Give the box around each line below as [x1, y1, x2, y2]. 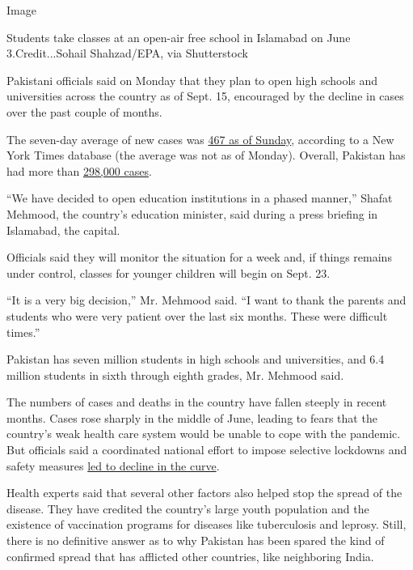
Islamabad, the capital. [6, 221, 120, 238]
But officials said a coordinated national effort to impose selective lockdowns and [6, 441, 407, 458]
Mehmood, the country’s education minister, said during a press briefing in [6, 205, 378, 222]
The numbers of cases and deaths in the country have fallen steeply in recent [6, 393, 387, 410]
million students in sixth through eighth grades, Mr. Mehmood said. [6, 366, 344, 383]
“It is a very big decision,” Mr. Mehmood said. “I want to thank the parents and [6, 291, 407, 308]
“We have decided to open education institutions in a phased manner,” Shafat [6, 189, 393, 206]
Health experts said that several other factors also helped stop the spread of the [6, 484, 402, 501]
